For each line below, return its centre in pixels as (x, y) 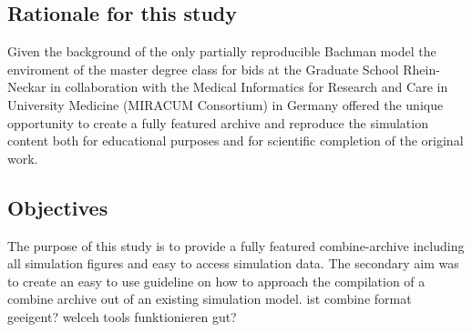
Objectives (58, 207)
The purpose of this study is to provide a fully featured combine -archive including (236, 245)
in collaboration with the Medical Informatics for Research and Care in (249, 87)
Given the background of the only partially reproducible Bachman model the (222, 51)
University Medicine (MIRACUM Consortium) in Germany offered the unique (226, 104)
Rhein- (421, 69)
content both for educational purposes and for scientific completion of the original (236, 141)
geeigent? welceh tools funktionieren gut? (122, 316)
